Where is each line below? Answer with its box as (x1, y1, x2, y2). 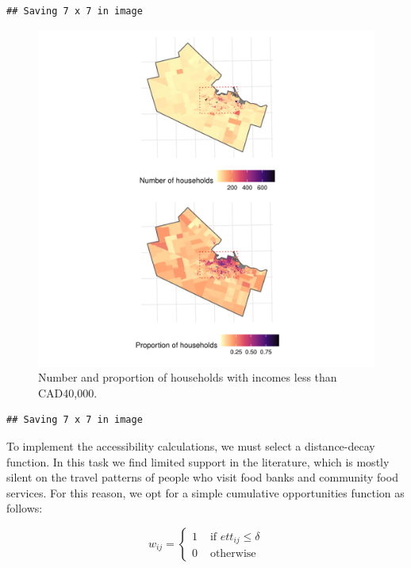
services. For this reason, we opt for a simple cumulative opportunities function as (6, 484, 405, 501)
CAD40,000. (38, 384, 98, 401)
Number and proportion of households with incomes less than (38, 369, 337, 386)
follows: (6, 500, 43, 516)
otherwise (209, 548, 256, 560)
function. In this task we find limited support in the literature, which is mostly (6, 453, 390, 470)
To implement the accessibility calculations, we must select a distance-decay (6, 437, 375, 454)
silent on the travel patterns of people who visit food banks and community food (6, 469, 398, 485)
